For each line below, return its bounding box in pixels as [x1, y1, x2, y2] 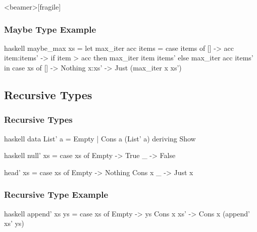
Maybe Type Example [4, 23, 96, 35]
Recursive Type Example [4, 188, 109, 201]
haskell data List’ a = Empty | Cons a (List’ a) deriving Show [4, 133, 196, 143]
